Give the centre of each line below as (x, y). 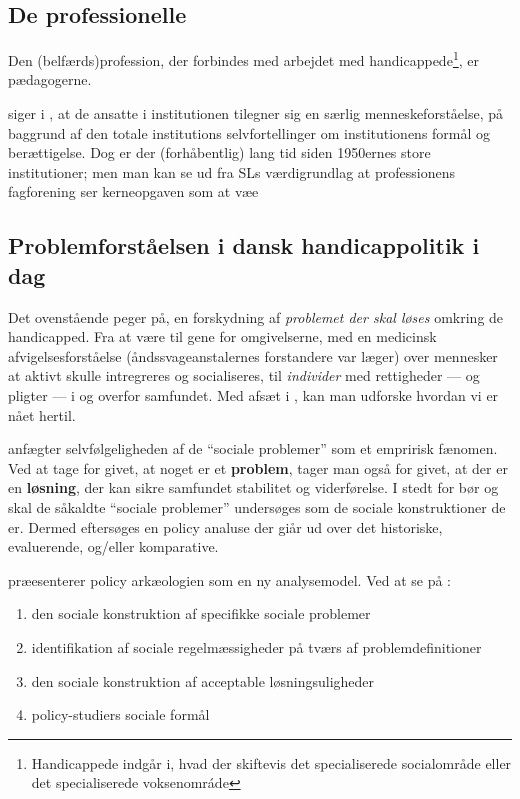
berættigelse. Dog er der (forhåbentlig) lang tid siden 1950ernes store (219, 152)
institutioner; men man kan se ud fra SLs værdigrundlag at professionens (231, 171)
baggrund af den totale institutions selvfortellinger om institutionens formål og (249, 132)
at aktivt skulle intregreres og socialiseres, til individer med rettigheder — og (244, 375)
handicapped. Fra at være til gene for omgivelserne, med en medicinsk (222, 336)
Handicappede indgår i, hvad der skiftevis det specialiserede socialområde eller (271, 762)
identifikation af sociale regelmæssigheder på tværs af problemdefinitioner (256, 646)
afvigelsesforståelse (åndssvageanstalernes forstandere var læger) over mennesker (253, 355)
